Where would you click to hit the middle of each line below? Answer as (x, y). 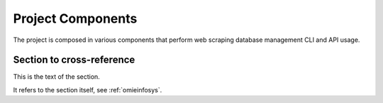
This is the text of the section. (57, 77)
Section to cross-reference (74, 60)
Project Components (75, 18)
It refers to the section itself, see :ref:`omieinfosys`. (88, 90)
